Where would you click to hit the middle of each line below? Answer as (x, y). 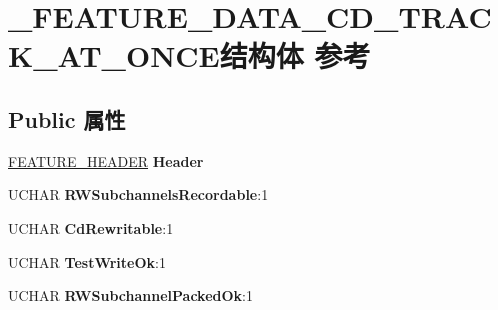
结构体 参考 (295, 55)
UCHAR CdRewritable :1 (91, 227)
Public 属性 (67, 118)
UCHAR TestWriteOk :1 (87, 261)
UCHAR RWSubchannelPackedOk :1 (130, 295)
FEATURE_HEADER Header (106, 160)
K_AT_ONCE (114, 55)
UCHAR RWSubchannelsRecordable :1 (138, 194)
